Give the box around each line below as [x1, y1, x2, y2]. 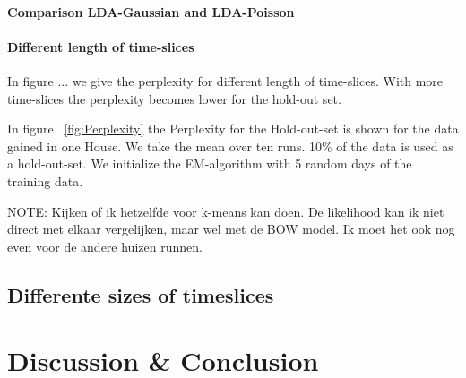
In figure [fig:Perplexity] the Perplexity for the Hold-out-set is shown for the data [7, 119, 459, 138]
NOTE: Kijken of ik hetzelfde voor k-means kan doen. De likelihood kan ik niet [7, 202, 444, 220]
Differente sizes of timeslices [7, 280, 274, 308]
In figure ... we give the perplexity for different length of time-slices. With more [7, 71, 444, 90]
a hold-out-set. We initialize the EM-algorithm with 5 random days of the [7, 154, 412, 173]
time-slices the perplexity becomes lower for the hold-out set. [7, 89, 341, 107]
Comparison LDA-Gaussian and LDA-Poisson [7, 2, 295, 21]
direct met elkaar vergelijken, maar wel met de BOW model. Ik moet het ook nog [7, 219, 455, 238]
